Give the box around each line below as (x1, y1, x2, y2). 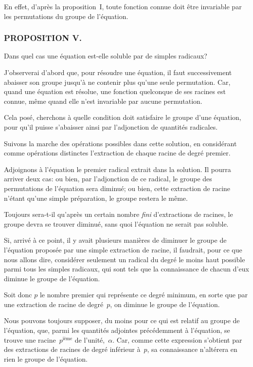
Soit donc (4, 290, 32, 300)
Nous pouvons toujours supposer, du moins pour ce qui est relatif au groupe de (4, 315, 240, 326)
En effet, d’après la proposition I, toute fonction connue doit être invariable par (4, 1, 242, 11)
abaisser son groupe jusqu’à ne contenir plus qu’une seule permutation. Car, (4, 77, 231, 87)
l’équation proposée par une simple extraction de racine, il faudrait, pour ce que (4, 244, 242, 254)
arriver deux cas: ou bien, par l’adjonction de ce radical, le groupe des (4, 174, 212, 184)
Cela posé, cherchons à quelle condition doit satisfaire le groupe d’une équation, (4, 112, 241, 122)
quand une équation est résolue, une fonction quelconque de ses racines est (4, 86, 226, 97)
